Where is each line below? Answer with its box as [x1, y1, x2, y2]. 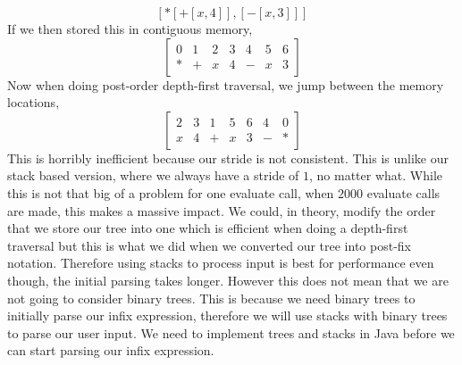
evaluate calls [366, 183, 441, 202]
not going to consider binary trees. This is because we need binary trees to [7, 288, 416, 307]
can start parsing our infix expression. [7, 341, 214, 360]
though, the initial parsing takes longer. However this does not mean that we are [7, 270, 449, 289]
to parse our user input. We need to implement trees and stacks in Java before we [7, 323, 455, 342]
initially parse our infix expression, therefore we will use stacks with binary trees [7, 306, 448, 325]
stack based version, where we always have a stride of [7, 166, 299, 185]
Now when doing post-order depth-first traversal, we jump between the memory [7, 75, 444, 94]
